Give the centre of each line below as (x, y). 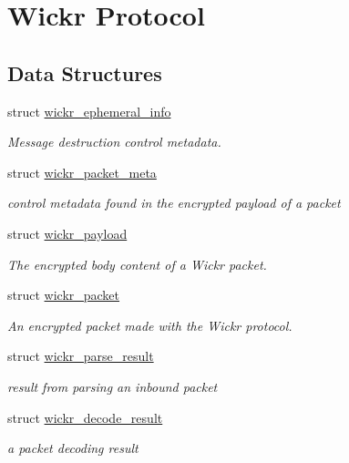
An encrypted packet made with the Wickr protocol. (150, 325)
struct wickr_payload (67, 233)
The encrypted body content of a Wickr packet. (137, 264)
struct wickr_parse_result (81, 356)
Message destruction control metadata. (114, 142)
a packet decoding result (73, 448)
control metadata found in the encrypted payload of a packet (174, 203)
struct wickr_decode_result (85, 417)
